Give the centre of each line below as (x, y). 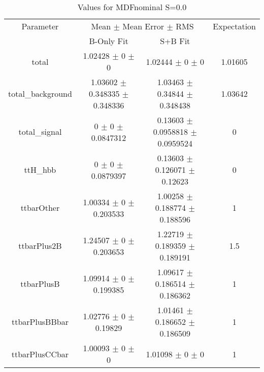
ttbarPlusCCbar (40, 354)
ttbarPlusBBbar (40, 322)
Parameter (40, 26)
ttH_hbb (40, 170)
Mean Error (143, 26)
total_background (40, 94)
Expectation (234, 26)
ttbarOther (40, 208)
